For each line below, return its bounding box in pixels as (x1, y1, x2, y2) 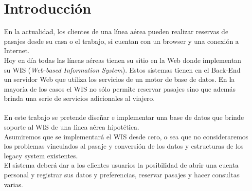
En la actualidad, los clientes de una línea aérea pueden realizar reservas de (4, 26, 229, 37)
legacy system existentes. (4, 150, 78, 160)
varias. (4, 179, 23, 189)
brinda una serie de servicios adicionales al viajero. (4, 93, 155, 103)
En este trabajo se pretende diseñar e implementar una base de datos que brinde (4, 112, 244, 122)
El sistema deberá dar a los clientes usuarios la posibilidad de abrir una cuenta (4, 160, 239, 170)
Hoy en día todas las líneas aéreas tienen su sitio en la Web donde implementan (4, 55, 241, 65)
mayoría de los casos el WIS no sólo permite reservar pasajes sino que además (4, 83, 236, 94)
